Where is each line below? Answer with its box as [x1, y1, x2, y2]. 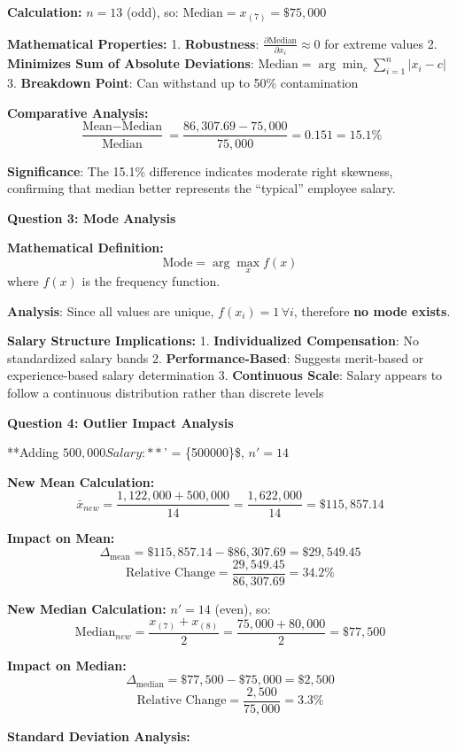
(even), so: [214, 599, 271, 617]
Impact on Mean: [7, 528, 115, 546]
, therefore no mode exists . [293, 301, 451, 320]
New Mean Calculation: [7, 472, 155, 491]
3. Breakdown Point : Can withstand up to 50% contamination [7, 74, 359, 92]
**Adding [7, 443, 59, 461]
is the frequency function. [81, 272, 221, 290]
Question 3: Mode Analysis [7, 208, 176, 227]
